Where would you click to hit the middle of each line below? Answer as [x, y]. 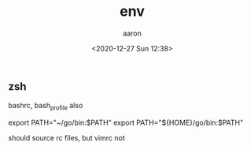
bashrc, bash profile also [46, 107]
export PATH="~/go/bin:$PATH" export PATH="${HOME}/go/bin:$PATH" [126, 123]
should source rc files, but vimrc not [67, 138]
